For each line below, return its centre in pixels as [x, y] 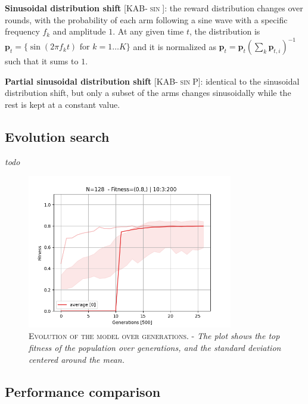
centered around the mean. [77, 359]
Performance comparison [83, 391]
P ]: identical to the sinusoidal [246, 81]
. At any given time [148, 31]
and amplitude [79, 31]
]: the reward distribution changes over [233, 8]
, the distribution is [225, 31]
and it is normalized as [175, 46]
